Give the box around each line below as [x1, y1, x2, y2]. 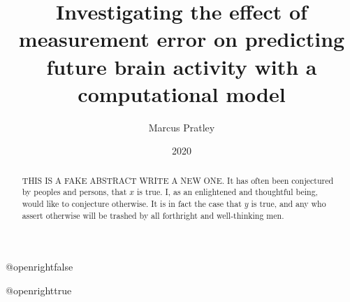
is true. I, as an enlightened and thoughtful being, [137, 186, 318, 198]
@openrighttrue [6, 282, 72, 297]
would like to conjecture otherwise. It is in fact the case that [22, 197, 242, 209]
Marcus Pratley [148, 120, 215, 134]
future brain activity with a [46, 52, 317, 80]
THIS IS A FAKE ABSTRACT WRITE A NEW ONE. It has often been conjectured [22, 174, 334, 186]
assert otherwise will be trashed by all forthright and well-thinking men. [22, 209, 284, 221]
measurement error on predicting [18, 24, 345, 53]
